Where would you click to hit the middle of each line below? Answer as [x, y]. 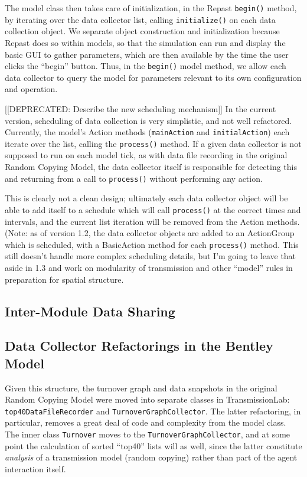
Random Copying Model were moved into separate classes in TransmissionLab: [147, 399]
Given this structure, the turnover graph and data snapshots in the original [141, 388]
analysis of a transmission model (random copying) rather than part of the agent [151, 457]
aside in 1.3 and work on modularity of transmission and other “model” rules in [149, 267]
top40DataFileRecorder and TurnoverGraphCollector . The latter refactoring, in [153, 411]
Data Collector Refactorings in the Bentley [139, 346]
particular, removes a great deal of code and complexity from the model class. [146, 422]
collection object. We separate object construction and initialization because [142, 31]
